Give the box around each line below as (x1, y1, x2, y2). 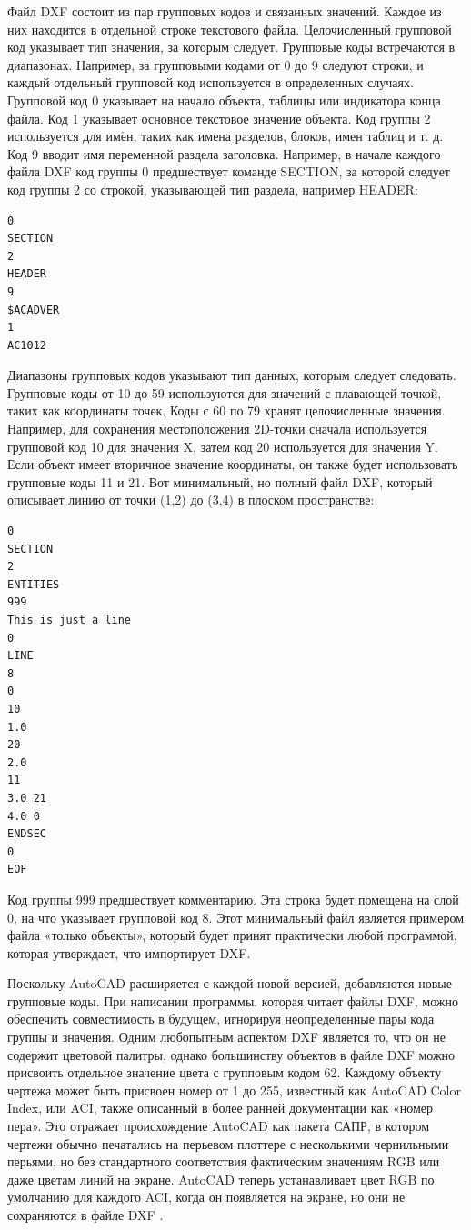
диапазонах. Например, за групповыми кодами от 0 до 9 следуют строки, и (7, 55, 424, 74)
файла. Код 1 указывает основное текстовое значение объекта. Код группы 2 (7, 108, 431, 127)
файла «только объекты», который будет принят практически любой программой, (7, 925, 457, 945)
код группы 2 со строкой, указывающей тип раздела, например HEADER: (7, 179, 418, 198)
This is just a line (7, 614, 132, 626)
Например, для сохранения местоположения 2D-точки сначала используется (7, 419, 427, 438)
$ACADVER (7, 303, 60, 316)
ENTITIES (7, 577, 60, 591)
